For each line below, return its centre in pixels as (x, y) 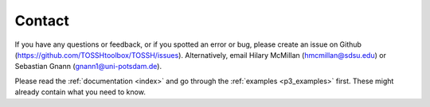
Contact (42, 21)
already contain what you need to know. (80, 92)
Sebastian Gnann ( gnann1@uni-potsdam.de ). (88, 67)
